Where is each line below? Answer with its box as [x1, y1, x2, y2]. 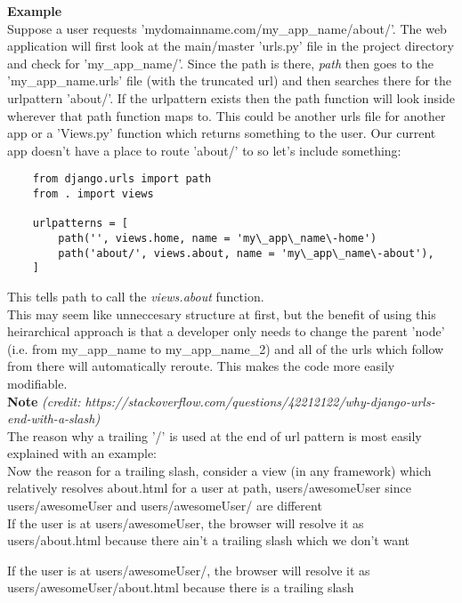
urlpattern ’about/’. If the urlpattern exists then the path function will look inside [7, 88, 455, 107]
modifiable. [7, 374, 68, 392]
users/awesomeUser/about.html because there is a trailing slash [7, 578, 354, 597]
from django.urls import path [32, 173, 212, 186]
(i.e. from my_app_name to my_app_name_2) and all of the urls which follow [7, 339, 444, 358]
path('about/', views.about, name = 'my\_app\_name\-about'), [58, 246, 434, 260]
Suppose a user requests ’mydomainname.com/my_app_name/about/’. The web [7, 19, 447, 37]
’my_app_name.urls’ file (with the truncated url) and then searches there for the [7, 71, 452, 90]
